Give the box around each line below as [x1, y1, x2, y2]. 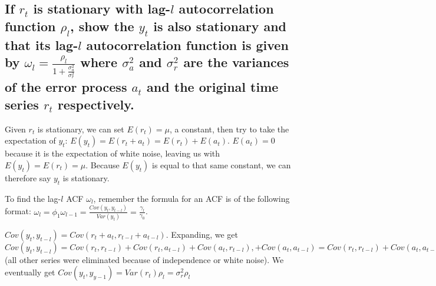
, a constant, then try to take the [169, 122, 289, 135]
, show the [70, 16, 134, 35]
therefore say [5, 171, 51, 184]
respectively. [57, 95, 134, 113]
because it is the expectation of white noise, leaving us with [5, 147, 220, 159]
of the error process [5, 78, 127, 96]
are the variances [183, 53, 289, 71]
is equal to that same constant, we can [152, 158, 291, 171]
